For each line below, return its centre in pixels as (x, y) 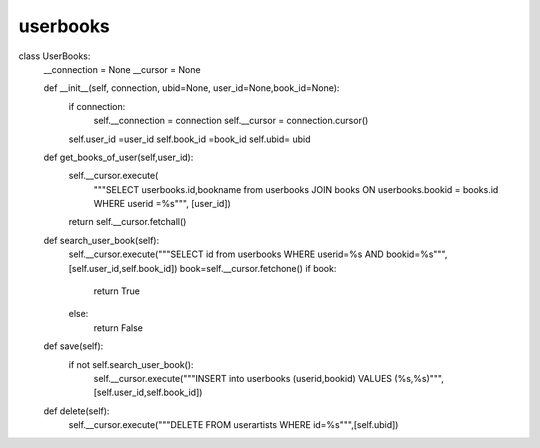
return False (118, 327)
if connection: (97, 106)
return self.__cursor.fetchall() (127, 222)
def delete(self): (76, 411)
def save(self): (73, 346)
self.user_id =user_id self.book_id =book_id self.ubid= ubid (189, 139)
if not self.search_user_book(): (131, 364)
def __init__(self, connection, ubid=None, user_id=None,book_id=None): (191, 88)
